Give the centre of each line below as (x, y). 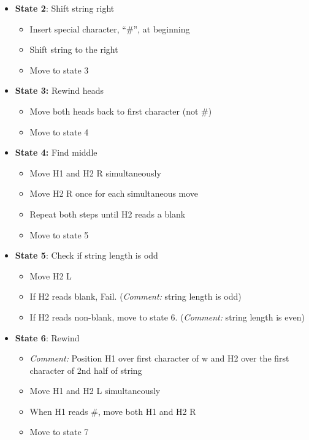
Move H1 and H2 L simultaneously (95, 391)
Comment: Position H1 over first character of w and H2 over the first (159, 358)
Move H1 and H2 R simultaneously (95, 173)
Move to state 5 (59, 234)
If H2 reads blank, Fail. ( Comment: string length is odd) (135, 296)
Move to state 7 (59, 432)
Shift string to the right (74, 49)
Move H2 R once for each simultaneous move (114, 193)
